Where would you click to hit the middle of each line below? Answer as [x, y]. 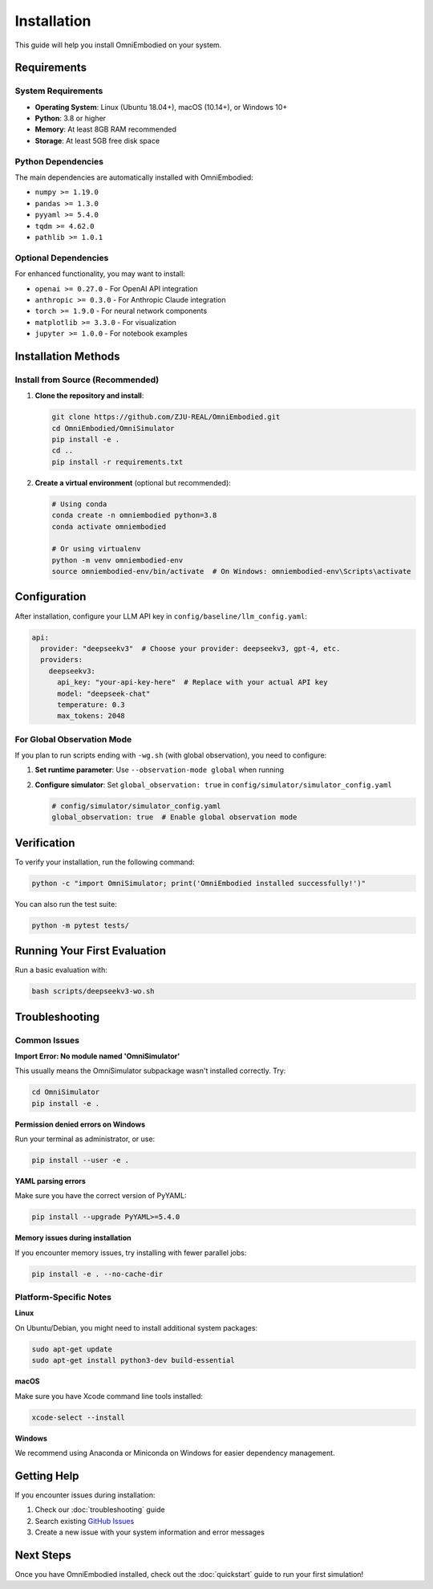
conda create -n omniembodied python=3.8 [134, 515]
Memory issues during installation [73, 1238]
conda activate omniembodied [109, 526]
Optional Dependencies [62, 258]
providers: [62, 660]
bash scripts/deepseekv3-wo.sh [93, 992]
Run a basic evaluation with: [61, 970]
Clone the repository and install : [89, 396]
